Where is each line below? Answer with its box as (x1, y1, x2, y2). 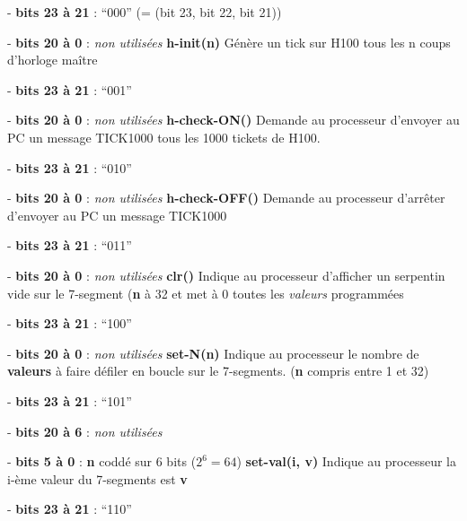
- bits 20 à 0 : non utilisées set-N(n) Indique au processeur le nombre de (7, 343, 419, 362)
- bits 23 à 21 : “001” (7, 80, 132, 99)
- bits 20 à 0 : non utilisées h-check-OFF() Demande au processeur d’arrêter (7, 188, 445, 207)
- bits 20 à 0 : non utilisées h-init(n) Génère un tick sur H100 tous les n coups (7, 32, 451, 51)
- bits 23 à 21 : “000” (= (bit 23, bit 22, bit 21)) (7, 3, 282, 21)
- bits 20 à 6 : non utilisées (7, 421, 163, 440)
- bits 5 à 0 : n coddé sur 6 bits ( (7, 452, 197, 471)
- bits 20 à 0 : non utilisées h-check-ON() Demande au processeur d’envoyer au (7, 110, 460, 129)
